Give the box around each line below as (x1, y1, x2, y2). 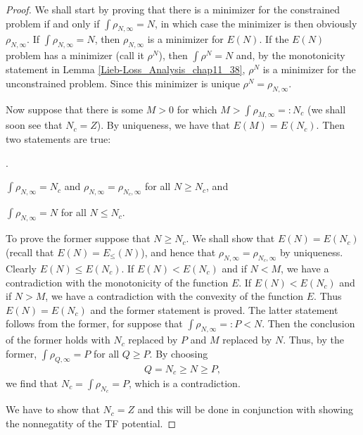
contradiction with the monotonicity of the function (6, 275, 229, 289)
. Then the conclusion (262, 316, 355, 331)
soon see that (6, 118, 63, 132)
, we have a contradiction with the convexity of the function (45, 289, 304, 303)
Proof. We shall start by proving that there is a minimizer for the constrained (6, 2, 340, 16)
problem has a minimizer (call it (6, 48, 144, 63)
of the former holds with (6, 332, 110, 347)
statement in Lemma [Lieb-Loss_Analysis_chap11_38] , (6, 62, 246, 77)
